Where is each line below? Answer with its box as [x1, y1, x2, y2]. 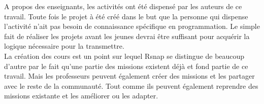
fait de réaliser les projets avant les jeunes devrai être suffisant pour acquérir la [4, 30, 250, 41]
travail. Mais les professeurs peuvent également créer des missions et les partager [4, 71, 255, 81]
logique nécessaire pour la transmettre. [4, 41, 124, 51]
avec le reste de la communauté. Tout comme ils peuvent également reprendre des [4, 80, 258, 91]
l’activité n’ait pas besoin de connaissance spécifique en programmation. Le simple [4, 21, 260, 31]
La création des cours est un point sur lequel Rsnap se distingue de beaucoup [4, 50, 245, 61]
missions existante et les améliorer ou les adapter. [4, 90, 158, 101]
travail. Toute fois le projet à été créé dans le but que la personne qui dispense [4, 11, 248, 21]
